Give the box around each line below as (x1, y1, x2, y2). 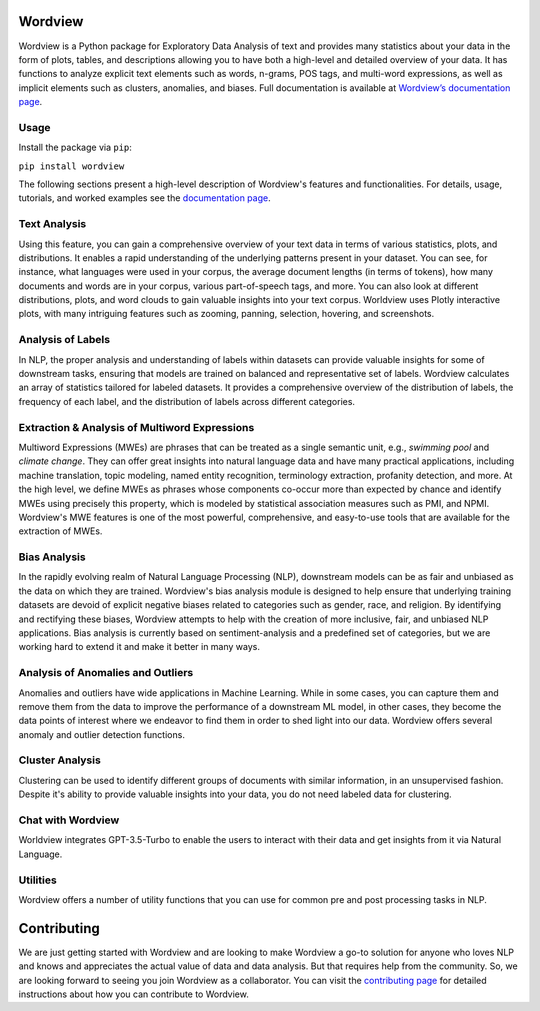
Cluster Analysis (18, 753, 102, 767)
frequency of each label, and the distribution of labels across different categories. (18, 395, 355, 407)
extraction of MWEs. (18, 525, 103, 537)
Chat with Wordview (18, 813, 120, 827)
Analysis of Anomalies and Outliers (18, 666, 194, 680)
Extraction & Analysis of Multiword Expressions (18, 420, 255, 434)
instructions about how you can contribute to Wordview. (18, 988, 249, 1000)
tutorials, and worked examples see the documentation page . (18, 192, 271, 204)
